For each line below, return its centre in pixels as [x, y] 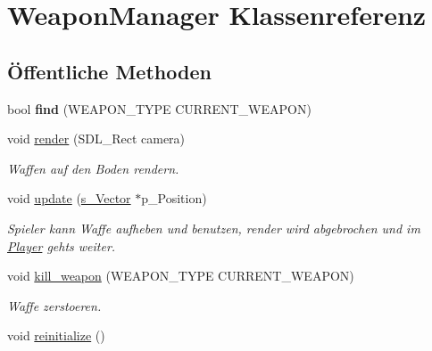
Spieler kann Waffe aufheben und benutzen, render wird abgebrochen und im [214, 228]
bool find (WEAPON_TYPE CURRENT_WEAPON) [159, 108]
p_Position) [174, 198]
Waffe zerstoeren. [54, 305]
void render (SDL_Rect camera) [96, 139]
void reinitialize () [56, 335]
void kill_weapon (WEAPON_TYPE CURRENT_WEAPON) [181, 276]
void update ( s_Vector [69, 198]
